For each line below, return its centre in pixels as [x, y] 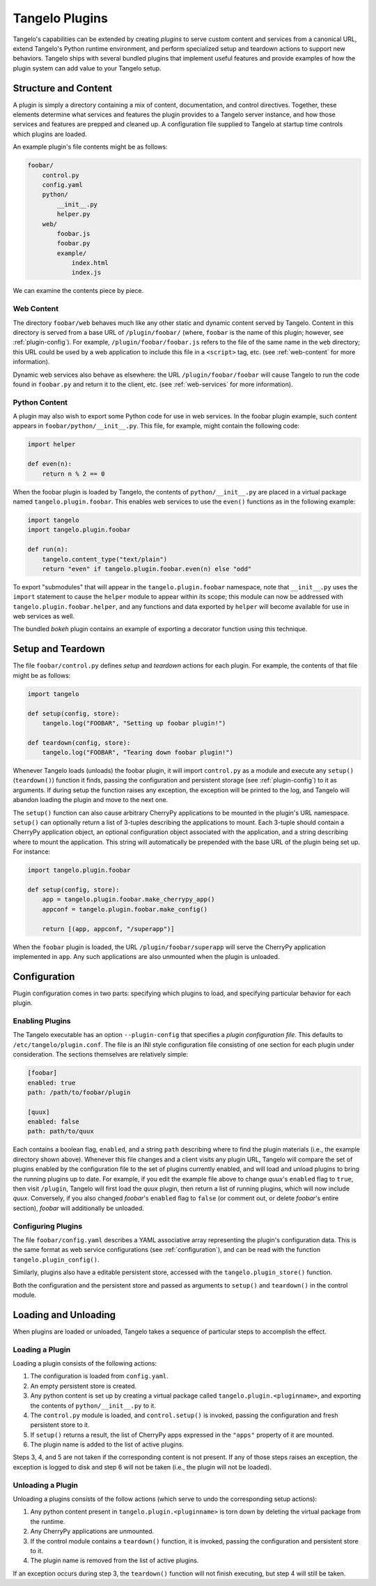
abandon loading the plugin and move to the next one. [91, 800]
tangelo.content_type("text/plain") [104, 559]
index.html [90, 263]
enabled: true [52, 1082]
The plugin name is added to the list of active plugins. [107, 1444]
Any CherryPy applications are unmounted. [92, 1532]
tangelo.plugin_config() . [56, 1260]
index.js [86, 273]
